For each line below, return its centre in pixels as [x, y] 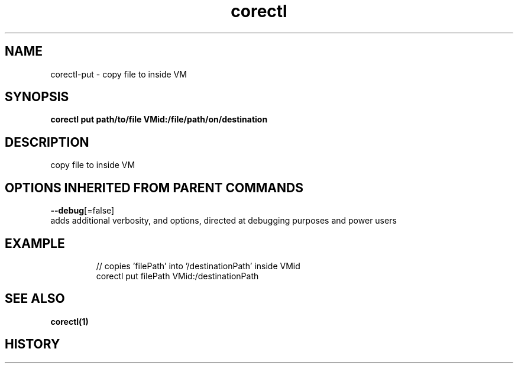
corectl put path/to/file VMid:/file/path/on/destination [159, 120]
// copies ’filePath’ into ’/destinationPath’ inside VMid [198, 266]
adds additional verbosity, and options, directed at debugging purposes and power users [224, 221]
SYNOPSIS [37, 97]
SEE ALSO [35, 299]
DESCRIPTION [47, 142]
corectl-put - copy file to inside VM [119, 74]
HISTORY [33, 344]
